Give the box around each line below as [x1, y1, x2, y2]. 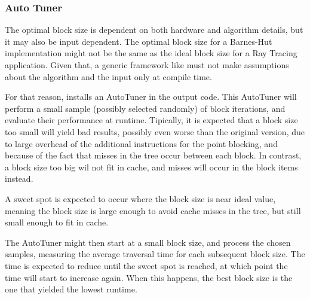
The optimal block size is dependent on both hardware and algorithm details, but [5, 23, 303, 36]
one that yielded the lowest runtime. [5, 283, 137, 295]
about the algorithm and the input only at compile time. [5, 70, 212, 83]
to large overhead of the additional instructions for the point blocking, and [5, 137, 278, 149]
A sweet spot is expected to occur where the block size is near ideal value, [5, 192, 276, 205]
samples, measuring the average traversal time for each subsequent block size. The [5, 248, 305, 260]
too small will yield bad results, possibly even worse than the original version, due [5, 125, 305, 138]
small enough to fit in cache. [5, 216, 109, 228]
